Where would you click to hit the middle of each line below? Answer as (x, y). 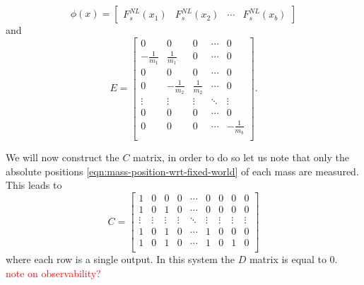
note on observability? (53, 273)
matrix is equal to (288, 259)
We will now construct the (63, 157)
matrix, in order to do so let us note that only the (241, 157)
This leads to (34, 185)
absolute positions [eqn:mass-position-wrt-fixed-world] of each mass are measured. (182, 171)
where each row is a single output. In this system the (120, 259)
